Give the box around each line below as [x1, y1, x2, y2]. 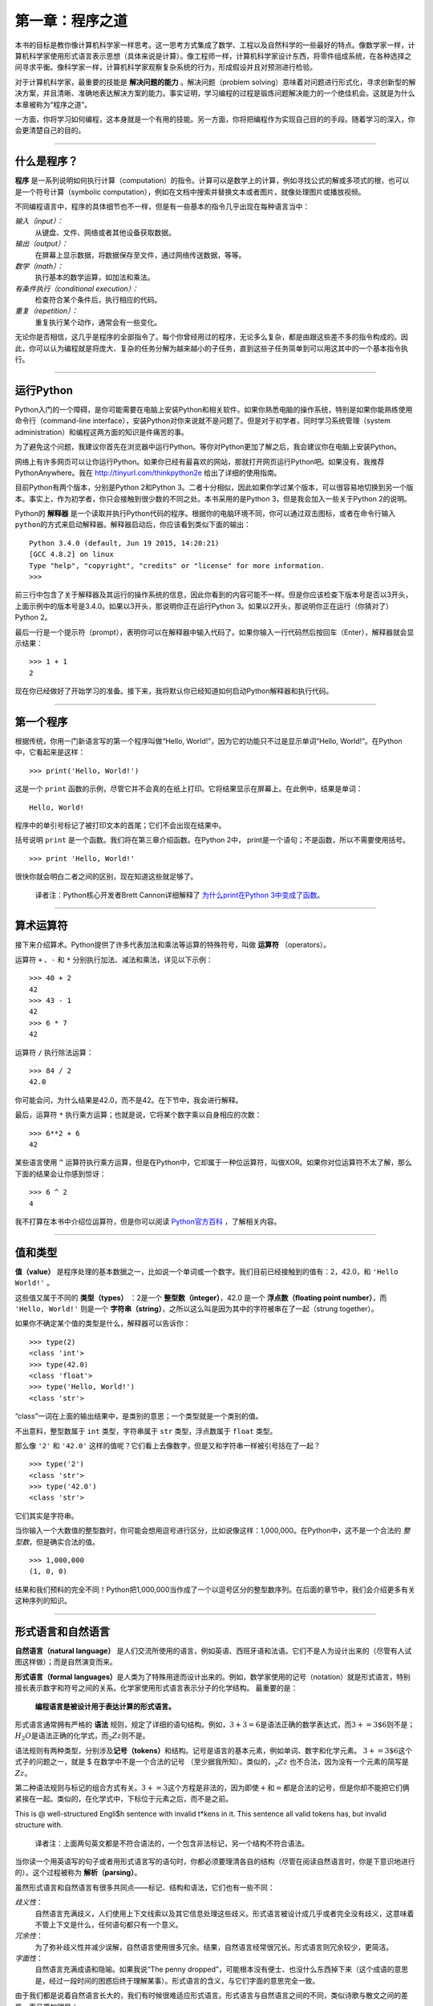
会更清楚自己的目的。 [14, 125, 86, 136]
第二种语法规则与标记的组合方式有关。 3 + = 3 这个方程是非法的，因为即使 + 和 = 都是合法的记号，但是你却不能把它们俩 [14, 1783, 411, 1793]
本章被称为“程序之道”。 [14, 99, 92, 109]
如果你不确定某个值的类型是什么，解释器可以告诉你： [14, 1318, 191, 1328]
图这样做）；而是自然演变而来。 [14, 1657, 117, 1667]
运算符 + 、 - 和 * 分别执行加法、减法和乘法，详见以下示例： [14, 955, 213, 964]
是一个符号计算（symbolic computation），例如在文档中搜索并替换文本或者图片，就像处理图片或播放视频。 [14, 187, 366, 197]
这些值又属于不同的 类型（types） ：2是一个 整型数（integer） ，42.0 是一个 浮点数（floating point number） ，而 [14, 1293, 387, 1302]
